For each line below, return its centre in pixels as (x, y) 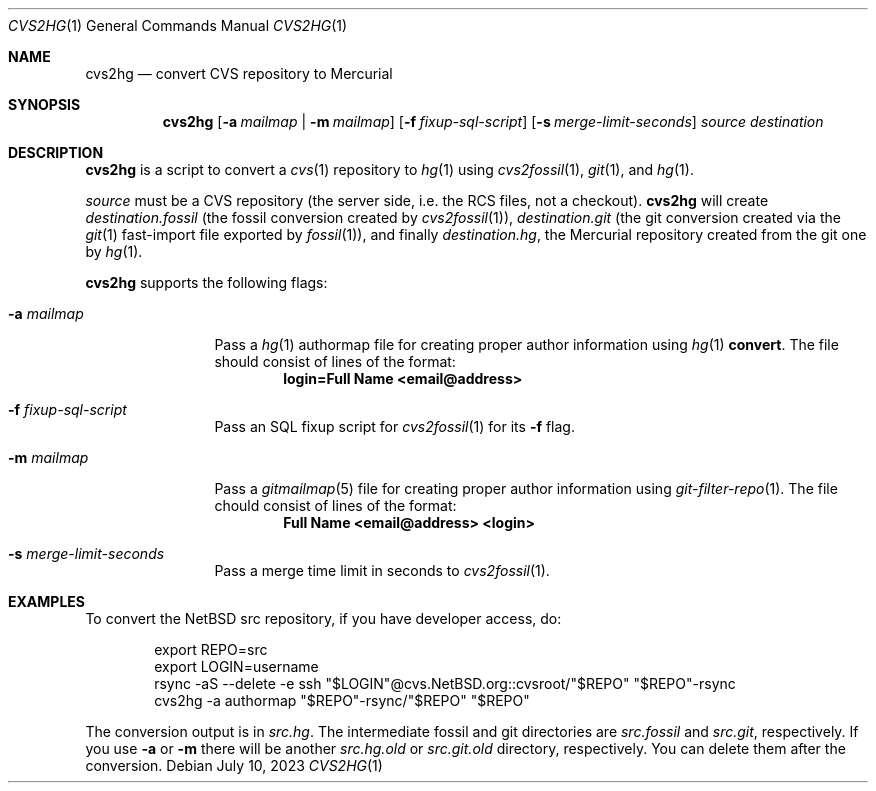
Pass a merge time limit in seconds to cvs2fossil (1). (382, 570)
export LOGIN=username (236, 666)
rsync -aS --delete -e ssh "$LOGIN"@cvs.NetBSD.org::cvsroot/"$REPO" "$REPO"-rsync (445, 683)
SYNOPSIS (44, 104)
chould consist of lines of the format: (335, 505)
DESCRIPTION (56, 152)
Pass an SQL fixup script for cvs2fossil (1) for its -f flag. (394, 426)
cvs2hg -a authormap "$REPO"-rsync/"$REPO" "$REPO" (342, 700)
